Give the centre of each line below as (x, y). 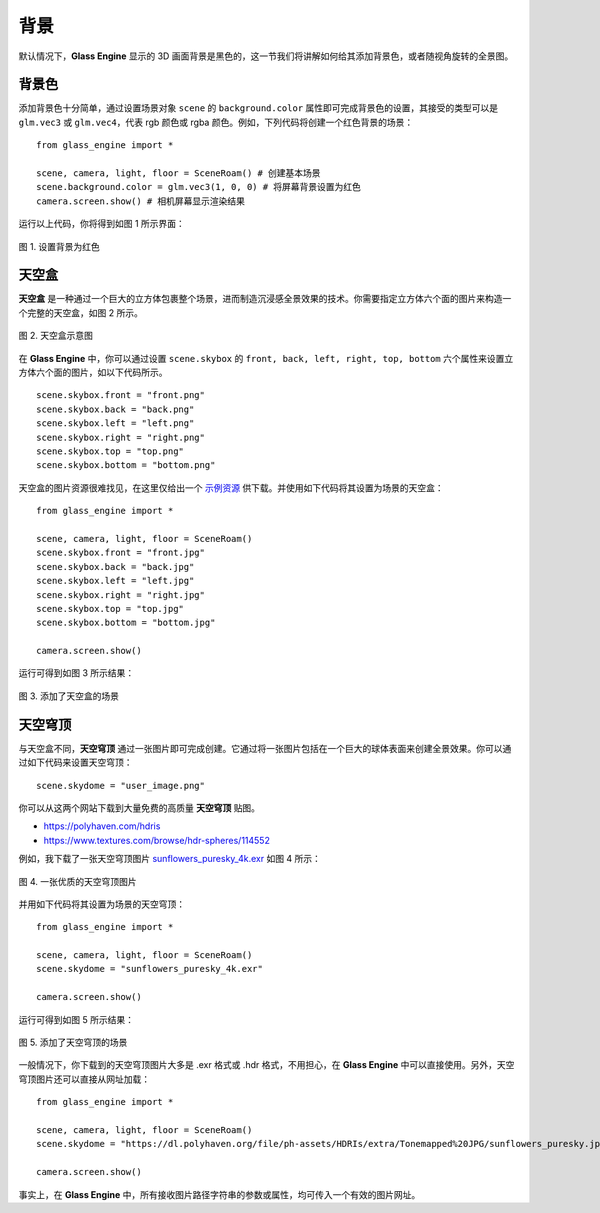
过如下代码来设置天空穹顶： (75, 762)
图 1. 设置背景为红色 (59, 246)
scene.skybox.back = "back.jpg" (115, 566)
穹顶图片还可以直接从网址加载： (84, 1079)
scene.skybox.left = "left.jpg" (115, 581)
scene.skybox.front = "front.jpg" (120, 553)
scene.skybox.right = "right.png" (120, 437)
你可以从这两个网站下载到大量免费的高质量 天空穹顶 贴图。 (139, 807)
